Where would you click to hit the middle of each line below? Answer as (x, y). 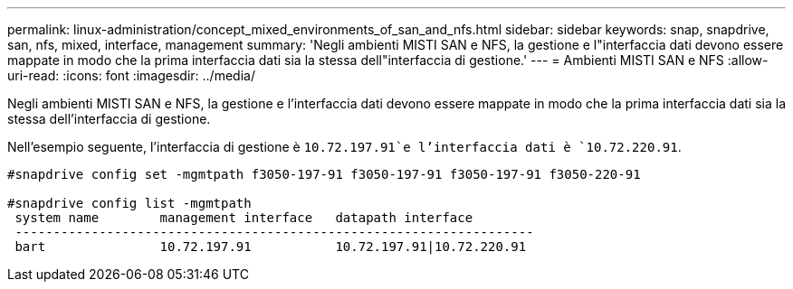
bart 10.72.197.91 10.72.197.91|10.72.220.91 (271, 247)
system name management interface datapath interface (244, 218)
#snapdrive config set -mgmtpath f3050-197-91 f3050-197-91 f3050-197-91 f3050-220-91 (324, 174)
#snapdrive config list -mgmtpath (129, 203)
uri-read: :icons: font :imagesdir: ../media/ (131, 75)
